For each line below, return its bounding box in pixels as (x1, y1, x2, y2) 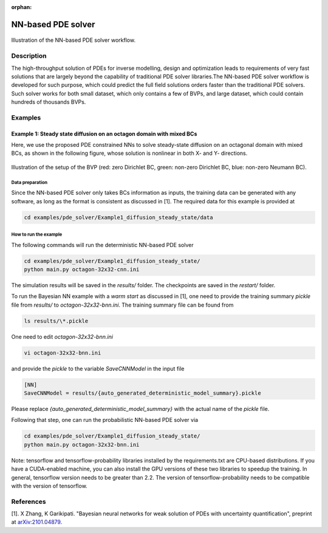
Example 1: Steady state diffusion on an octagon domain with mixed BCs (11, 130, 197, 137)
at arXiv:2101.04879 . (11, 518, 63, 526)
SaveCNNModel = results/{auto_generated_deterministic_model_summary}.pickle (24, 390, 261, 397)
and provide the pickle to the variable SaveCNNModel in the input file (11, 365, 185, 372)
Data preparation (11, 179, 48, 185)
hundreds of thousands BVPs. (11, 98, 86, 106)
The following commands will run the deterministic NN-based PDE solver (11, 241, 194, 248)
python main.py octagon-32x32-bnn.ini (24, 441, 140, 448)
